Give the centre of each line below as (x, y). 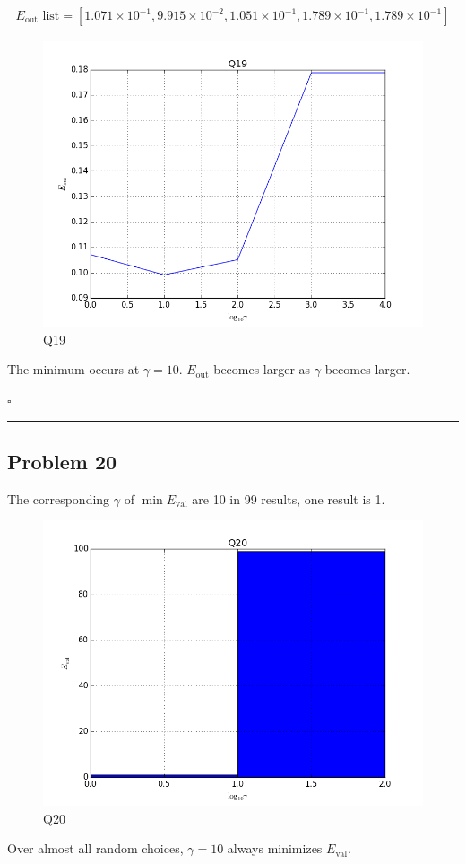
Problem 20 (62, 461)
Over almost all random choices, (95, 848)
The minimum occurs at (73, 369)
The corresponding (59, 498)
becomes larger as (262, 369)
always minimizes (275, 848)
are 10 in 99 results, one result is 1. (289, 498)
